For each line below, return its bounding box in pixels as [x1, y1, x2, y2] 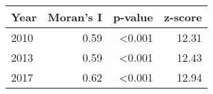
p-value [113, 9, 153, 25]
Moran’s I [48, 9, 103, 25]
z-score [163, 9, 202, 25]
